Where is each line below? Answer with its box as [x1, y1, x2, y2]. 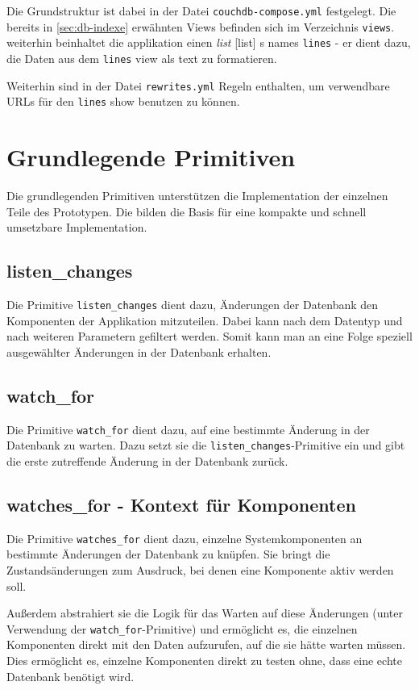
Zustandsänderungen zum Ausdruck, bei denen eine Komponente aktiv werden [6, 562, 394, 579]
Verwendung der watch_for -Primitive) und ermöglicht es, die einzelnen [6, 620, 358, 637]
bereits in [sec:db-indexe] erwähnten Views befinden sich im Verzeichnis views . [6, 18, 395, 35]
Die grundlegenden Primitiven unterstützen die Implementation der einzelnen [6, 187, 388, 204]
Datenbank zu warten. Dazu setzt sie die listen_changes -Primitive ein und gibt [6, 437, 405, 454]
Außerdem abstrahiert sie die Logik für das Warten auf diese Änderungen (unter [6, 604, 403, 621]
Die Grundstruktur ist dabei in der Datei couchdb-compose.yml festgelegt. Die [6, 2, 396, 19]
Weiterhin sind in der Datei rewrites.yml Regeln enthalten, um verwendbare [6, 77, 390, 94]
